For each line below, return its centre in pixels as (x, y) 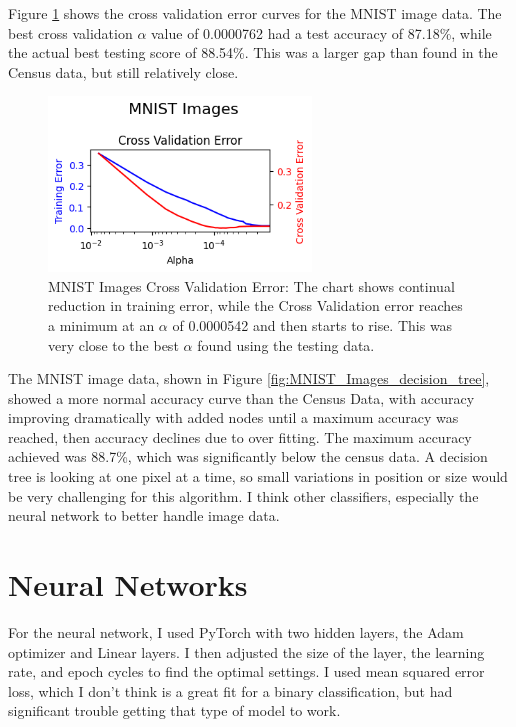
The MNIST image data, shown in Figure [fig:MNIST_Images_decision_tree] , (249, 378)
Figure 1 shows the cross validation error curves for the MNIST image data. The (255, 13)
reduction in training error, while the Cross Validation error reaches (255, 305)
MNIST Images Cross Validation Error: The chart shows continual (251, 285)
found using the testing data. (286, 344)
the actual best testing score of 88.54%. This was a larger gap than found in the (253, 52)
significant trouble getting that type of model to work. (174, 710)
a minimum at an (101, 324)
